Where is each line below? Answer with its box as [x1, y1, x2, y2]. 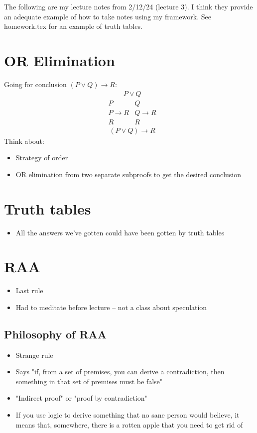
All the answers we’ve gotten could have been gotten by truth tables [15, 227, 225, 237]
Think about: [4, 135, 44, 146]
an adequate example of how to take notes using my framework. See [4, 11, 211, 21]
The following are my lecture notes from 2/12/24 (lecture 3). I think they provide [4, 1, 253, 11]
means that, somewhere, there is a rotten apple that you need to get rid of [15, 419, 243, 430]
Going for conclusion [4, 79, 67, 89]
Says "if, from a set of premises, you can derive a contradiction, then [15, 366, 225, 377]
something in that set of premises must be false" [15, 376, 163, 386]
